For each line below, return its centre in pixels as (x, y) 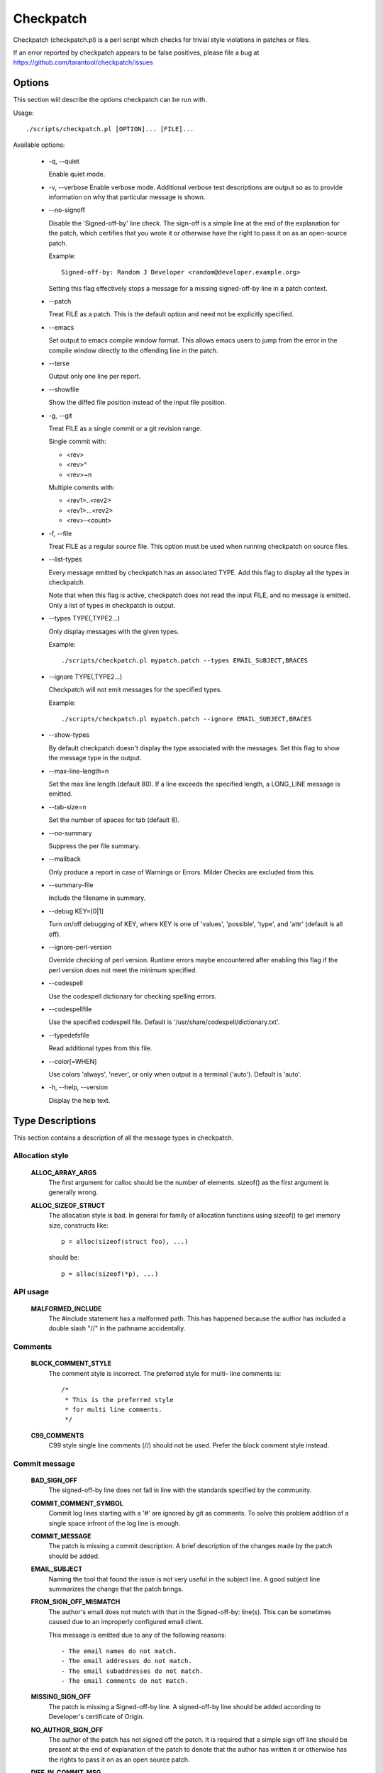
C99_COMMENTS (57, 1435)
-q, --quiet (64, 161)
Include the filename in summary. (97, 898)
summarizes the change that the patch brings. (116, 1589)
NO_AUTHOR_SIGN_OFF (67, 1730)
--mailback (65, 859)
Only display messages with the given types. (114, 631)
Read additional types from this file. (100, 1048)
